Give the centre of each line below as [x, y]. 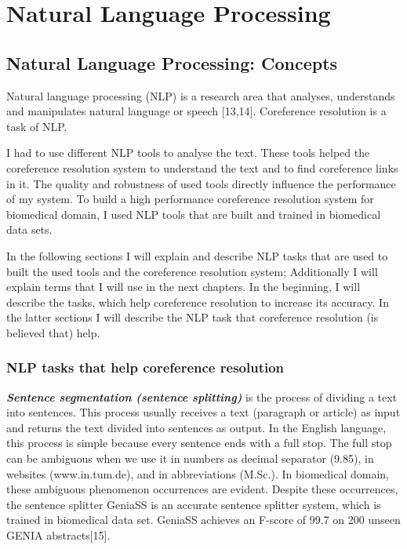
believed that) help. [53, 332]
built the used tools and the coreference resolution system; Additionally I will [192, 271]
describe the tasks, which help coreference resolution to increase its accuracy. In [198, 302]
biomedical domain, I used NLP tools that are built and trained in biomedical [194, 214]
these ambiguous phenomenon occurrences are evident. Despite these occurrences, [202, 489]
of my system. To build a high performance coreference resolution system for [190, 199]
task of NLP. [37, 126]
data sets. [29, 229]
